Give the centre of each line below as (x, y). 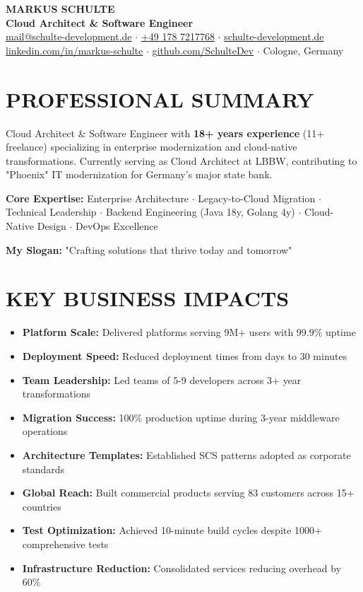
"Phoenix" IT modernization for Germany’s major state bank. (139, 174)
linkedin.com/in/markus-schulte (75, 50)
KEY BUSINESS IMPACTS (148, 298)
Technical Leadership (51, 212)
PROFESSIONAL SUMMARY (160, 99)
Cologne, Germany (303, 50)
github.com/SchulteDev (203, 50)
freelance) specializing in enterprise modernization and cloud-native (151, 147)
